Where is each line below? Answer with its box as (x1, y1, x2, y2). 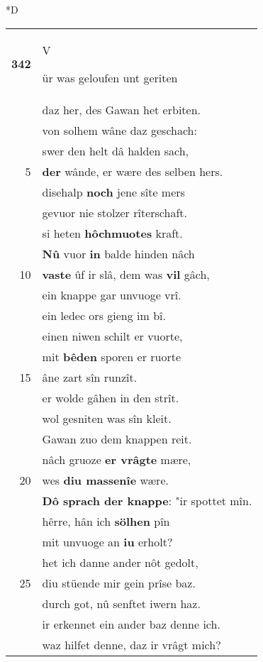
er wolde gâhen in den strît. (42, 389, 179, 406)
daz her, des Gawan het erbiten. (42, 101, 201, 118)
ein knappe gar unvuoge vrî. (42, 286, 181, 303)
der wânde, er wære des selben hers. (42, 162, 223, 180)
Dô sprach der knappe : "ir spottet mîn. (42, 492, 252, 509)
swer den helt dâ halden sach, (42, 142, 189, 159)
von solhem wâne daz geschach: (42, 121, 197, 138)
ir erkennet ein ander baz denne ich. (42, 615, 220, 632)
